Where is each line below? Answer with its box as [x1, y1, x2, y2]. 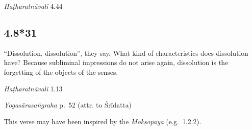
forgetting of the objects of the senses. [4, 66, 118, 77]
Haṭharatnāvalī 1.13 [4, 83, 63, 93]
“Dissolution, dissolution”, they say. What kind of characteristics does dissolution [4, 47, 249, 58]
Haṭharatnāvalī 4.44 [4, 1, 63, 11]
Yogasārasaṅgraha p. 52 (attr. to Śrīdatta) [4, 100, 132, 110]
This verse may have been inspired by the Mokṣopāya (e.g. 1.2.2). [4, 116, 202, 126]
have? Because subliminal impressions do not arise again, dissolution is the [4, 57, 228, 67]
